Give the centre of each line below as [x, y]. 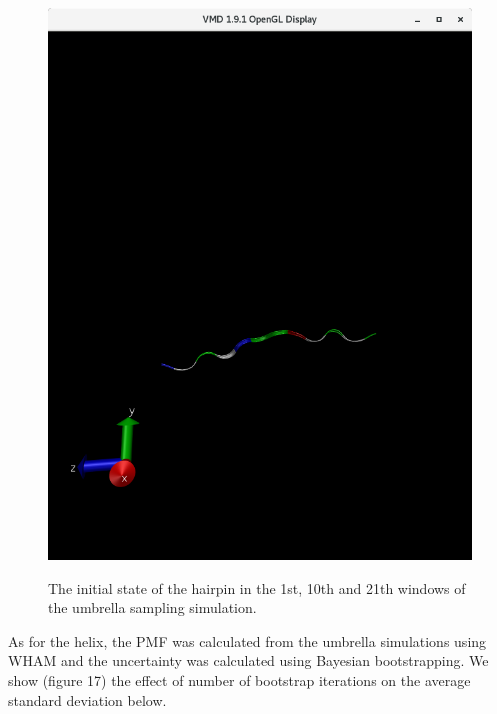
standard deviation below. [87, 699]
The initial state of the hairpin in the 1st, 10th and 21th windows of [257, 587]
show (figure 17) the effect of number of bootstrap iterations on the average [239, 679]
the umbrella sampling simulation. [152, 607]
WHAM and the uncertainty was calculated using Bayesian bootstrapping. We [248, 660]
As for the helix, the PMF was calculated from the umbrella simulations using [247, 640]
